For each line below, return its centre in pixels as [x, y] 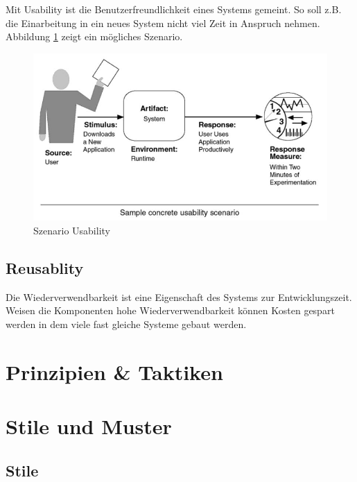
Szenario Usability [72, 230]
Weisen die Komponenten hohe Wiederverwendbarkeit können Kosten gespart [170, 310]
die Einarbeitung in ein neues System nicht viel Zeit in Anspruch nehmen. [163, 23]
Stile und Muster [89, 425]
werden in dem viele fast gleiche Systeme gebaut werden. [126, 324]
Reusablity [45, 267]
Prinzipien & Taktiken [114, 371]
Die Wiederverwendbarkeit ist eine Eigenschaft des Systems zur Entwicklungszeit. [179, 296]
